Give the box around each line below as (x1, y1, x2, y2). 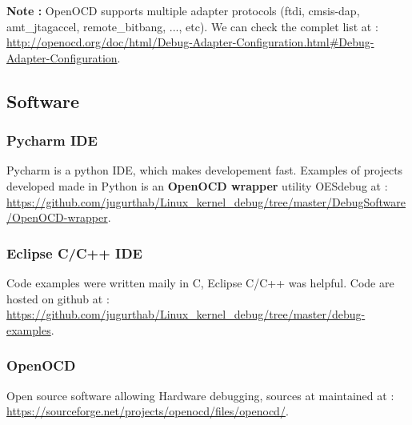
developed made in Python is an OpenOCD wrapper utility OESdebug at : (6, 177, 388, 194)
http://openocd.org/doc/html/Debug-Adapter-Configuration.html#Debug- (6, 34, 374, 50)
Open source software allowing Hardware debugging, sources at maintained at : (6, 387, 394, 403)
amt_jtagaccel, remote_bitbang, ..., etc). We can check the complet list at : (6, 18, 378, 34)
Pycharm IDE (6, 130, 98, 150)
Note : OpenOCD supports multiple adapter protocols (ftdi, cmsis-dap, (6, 2, 360, 18)
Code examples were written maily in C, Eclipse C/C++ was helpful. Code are (6, 274, 394, 291)
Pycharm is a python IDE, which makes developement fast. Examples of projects (6, 162, 403, 178)
